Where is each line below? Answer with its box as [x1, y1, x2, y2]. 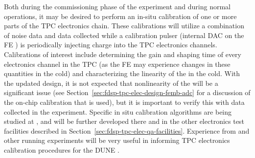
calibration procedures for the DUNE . [4, 144, 119, 155]
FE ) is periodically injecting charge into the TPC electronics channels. [4, 39, 217, 50]
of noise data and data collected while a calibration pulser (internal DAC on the [4, 30, 244, 40]
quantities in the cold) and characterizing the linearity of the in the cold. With [4, 68, 240, 79]
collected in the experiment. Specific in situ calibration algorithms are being [4, 106, 232, 117]
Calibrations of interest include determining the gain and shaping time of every [4, 49, 241, 59]
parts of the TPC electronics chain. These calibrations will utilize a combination [4, 20, 244, 31]
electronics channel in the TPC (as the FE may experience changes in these [4, 59, 231, 69]
